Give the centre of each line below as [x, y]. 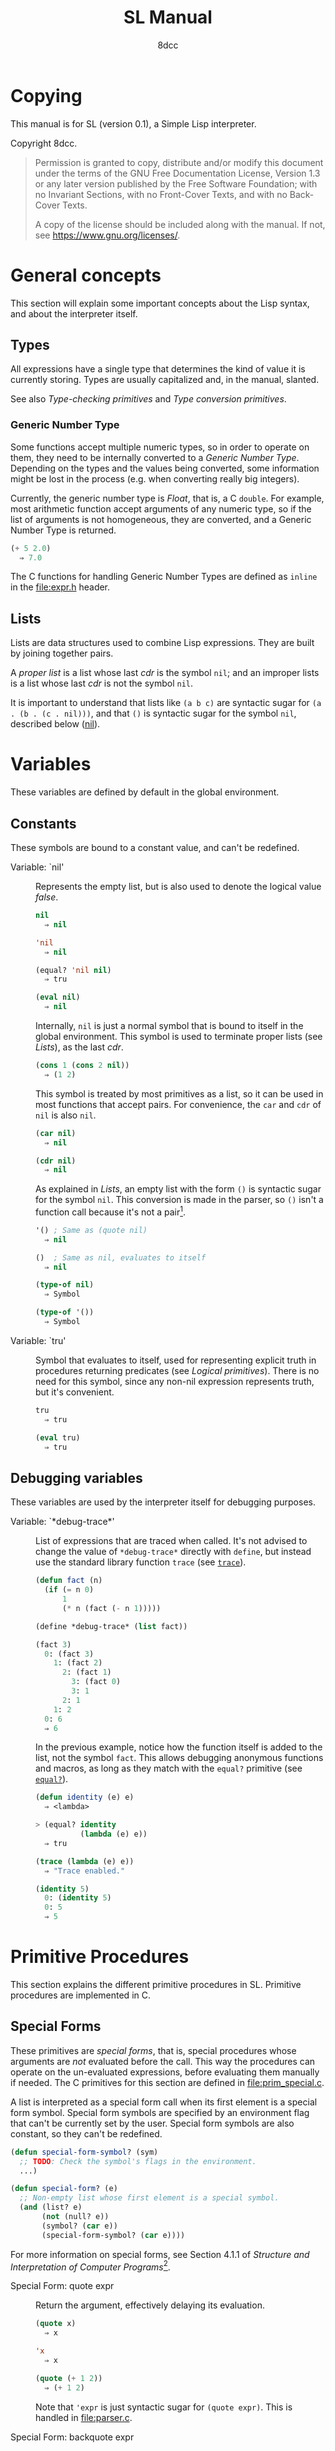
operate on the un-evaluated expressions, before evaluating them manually [165, 2072]
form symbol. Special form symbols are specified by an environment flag [160, 2112]
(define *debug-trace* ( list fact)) [111, 1626]
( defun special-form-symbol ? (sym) [84, 2152]
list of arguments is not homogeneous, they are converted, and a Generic [161, 519]
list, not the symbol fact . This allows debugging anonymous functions [179, 1758]
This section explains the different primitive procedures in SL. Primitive [156, 1984]
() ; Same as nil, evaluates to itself [121, 1257]
